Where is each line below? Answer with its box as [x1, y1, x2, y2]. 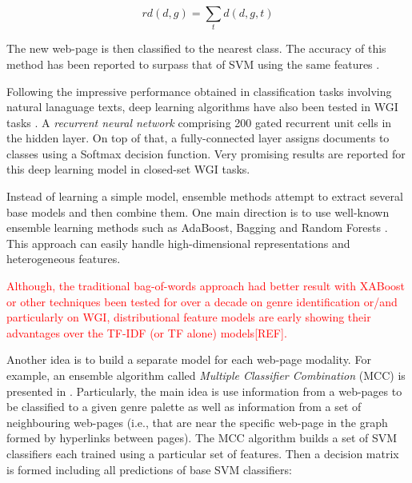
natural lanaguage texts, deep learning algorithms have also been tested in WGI [6, 98, 398, 115]
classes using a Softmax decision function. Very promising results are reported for [6, 145, 406, 162]
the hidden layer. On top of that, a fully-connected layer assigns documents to [6, 130, 390, 146]
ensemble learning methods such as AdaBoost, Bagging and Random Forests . [6, 219, 388, 236]
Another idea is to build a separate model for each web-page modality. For [6, 351, 371, 368]
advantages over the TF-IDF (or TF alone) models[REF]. [6, 324, 287, 341]
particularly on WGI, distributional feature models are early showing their [6, 309, 371, 325]
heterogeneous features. [6, 250, 121, 267]
